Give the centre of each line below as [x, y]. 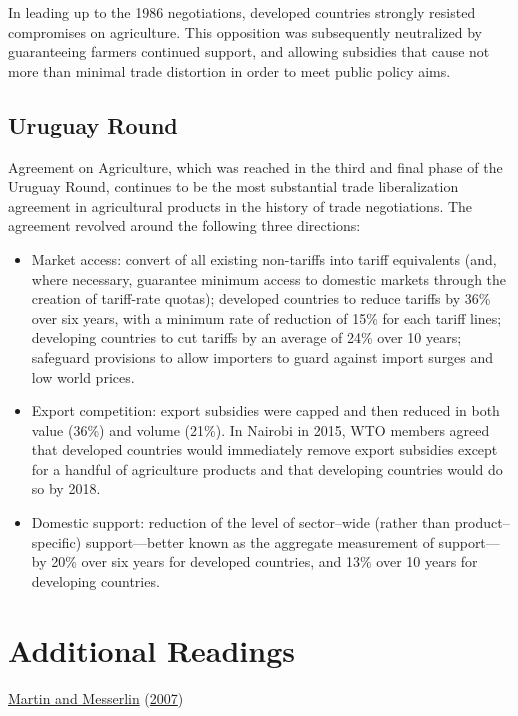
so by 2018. [66, 488]
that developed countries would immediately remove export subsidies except [264, 449]
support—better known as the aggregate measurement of [259, 541]
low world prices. [83, 376]
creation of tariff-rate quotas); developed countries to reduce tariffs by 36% [261, 298]
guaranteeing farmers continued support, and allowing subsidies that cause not [249, 51]
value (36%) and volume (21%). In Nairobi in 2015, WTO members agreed [260, 429]
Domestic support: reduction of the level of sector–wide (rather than [241, 522]
